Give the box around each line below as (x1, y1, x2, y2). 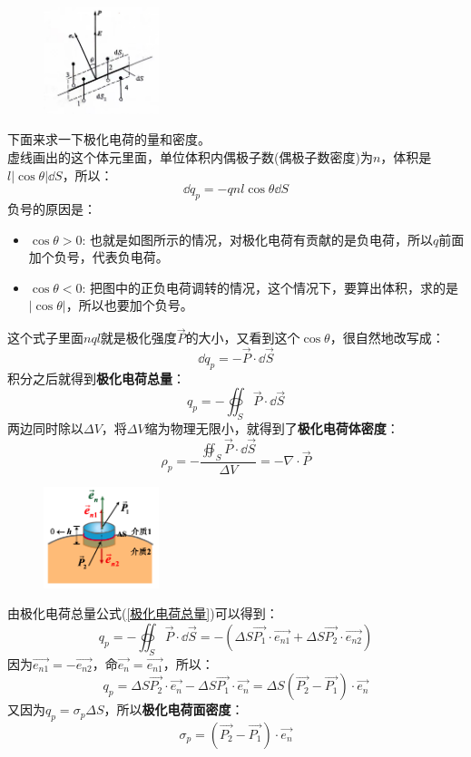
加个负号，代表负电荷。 (28, 247, 169, 267)
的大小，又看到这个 (185, 328, 300, 347)
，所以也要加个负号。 (65, 296, 193, 315)
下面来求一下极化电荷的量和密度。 (7, 130, 211, 149)
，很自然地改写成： (329, 328, 445, 347)
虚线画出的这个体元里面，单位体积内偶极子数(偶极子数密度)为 (7, 148, 373, 167)
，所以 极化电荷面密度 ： (103, 700, 244, 719)
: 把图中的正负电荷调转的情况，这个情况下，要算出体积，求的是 (82, 277, 459, 296)
